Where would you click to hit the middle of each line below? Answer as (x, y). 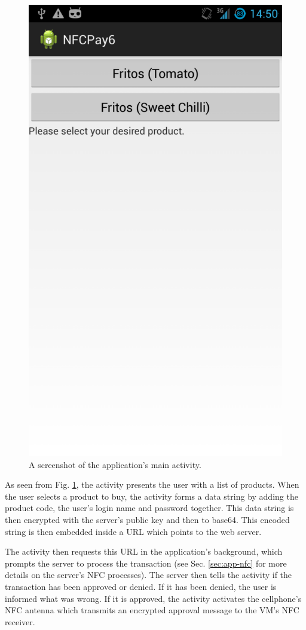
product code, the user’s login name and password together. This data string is (149, 508)
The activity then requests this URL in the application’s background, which (144, 551)
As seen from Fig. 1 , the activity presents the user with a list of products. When (152, 484)
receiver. (20, 621)
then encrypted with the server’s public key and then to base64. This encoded (147, 520)
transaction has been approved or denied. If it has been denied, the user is (141, 587)
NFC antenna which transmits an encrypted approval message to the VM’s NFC (152, 610)
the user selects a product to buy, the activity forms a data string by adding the (152, 496)
